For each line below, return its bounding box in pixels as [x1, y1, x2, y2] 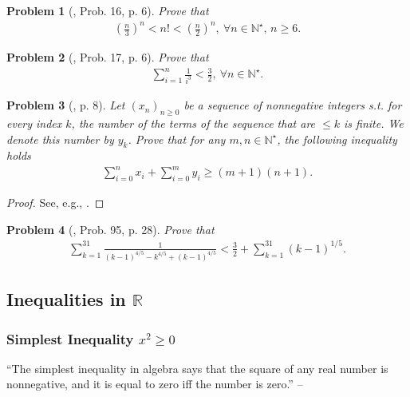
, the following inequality [277, 130, 397, 147]
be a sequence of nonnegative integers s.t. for [183, 97, 402, 113]
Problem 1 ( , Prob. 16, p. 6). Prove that [6, 2, 209, 18]
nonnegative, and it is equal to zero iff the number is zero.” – [6, 375, 303, 392]
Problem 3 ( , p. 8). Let [6, 97, 125, 113]
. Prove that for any [128, 130, 226, 147]
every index [6, 114, 62, 131]
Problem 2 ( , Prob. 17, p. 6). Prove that [6, 49, 209, 66]
